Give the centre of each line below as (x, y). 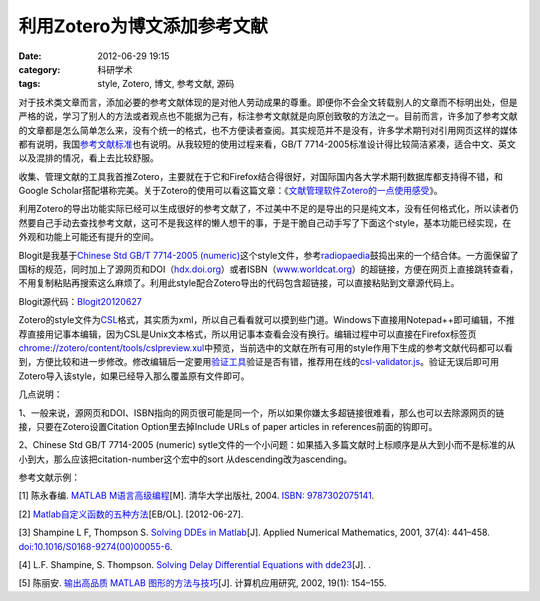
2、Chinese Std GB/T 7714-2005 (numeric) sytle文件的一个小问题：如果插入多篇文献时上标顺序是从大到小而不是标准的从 (267, 445)
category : (39, 69)
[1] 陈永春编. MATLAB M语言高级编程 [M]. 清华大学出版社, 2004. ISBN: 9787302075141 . (196, 496)
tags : (29, 84)
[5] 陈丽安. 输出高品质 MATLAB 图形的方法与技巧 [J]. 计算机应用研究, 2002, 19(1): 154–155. (202, 583)
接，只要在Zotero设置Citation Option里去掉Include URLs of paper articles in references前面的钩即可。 (228, 426)
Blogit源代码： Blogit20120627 (80, 301)
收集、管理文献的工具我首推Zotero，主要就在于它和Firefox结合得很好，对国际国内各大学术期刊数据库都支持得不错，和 (261, 176)
